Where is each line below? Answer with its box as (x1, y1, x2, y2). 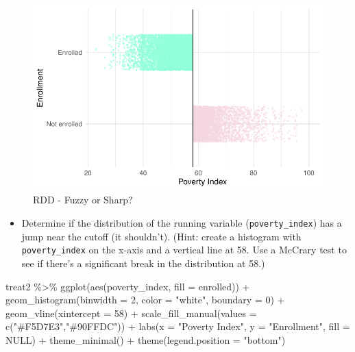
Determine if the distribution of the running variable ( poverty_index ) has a (21, 216, 342, 229)
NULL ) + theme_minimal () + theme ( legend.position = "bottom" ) (5, 332, 286, 347)
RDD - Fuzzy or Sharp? (33, 192, 133, 207)
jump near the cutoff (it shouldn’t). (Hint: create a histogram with (21, 229, 302, 243)
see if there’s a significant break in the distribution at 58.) (21, 255, 265, 270)
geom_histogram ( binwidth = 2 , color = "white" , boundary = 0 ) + (5, 292, 285, 307)
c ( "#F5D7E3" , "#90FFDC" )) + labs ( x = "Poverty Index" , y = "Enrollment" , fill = (5, 319, 350, 334)
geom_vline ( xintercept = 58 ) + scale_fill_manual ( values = (5, 305, 257, 320)
